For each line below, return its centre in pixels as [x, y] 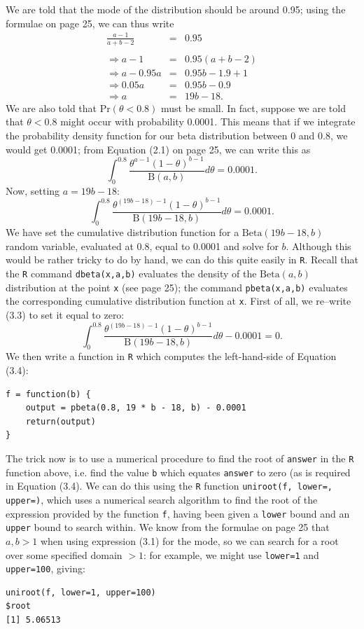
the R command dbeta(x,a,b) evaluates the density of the [131, 274]
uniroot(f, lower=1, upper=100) [81, 592]
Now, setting [33, 190]
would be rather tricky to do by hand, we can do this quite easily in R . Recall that [182, 260]
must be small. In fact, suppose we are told [253, 108]
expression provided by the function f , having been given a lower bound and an [178, 513]
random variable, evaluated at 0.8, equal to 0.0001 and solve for [142, 246]
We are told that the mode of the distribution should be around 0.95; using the [176, 9]
